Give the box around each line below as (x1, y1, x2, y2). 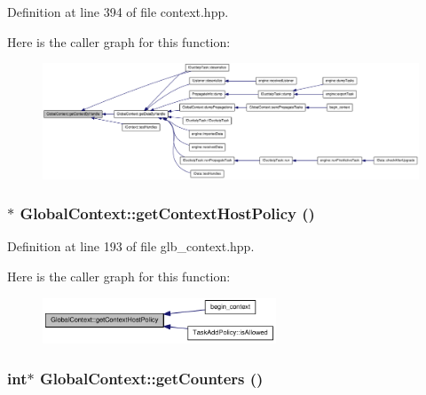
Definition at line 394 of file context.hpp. (7, 3, 229, 20)
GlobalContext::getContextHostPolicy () (20, 202, 315, 225)
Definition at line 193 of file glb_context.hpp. (7, 237, 255, 256)
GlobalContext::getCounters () (39, 367, 264, 389)
